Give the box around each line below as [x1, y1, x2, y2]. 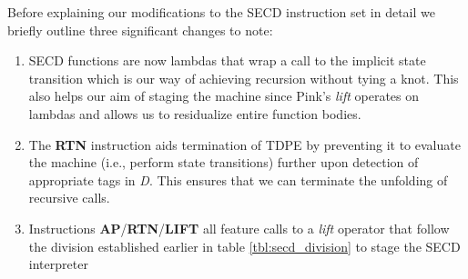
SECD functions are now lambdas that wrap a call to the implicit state [28, 51, 426, 70]
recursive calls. [28, 188, 110, 207]
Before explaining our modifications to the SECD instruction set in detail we [7, 3, 435, 21]
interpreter [28, 254, 88, 274]
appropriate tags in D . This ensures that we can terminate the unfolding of [28, 170, 448, 189]
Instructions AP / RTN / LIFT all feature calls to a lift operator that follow [28, 218, 450, 237]
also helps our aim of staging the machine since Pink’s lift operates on [28, 86, 420, 105]
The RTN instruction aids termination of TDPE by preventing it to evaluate [28, 135, 461, 154]
